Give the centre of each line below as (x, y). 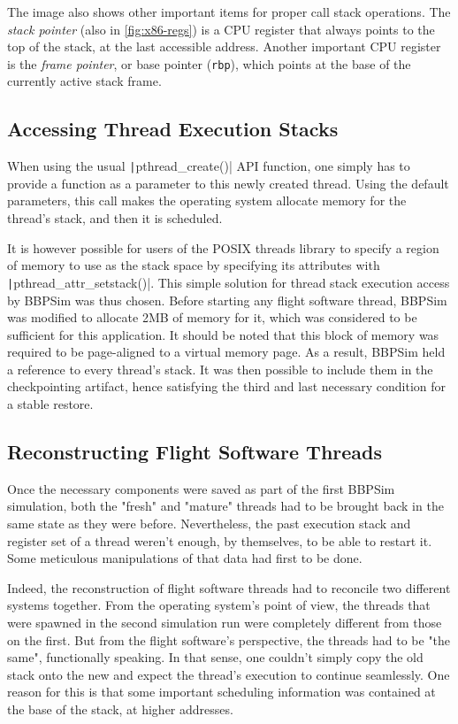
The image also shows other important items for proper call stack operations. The (229, 12)
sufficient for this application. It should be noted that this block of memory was (223, 334)
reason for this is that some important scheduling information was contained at (221, 692)
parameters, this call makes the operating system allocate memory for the (207, 200)
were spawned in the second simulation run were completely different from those (225, 623)
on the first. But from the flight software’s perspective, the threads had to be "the (229, 639)
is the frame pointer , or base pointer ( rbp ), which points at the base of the (209, 63)
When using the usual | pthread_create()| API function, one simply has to (209, 166)
